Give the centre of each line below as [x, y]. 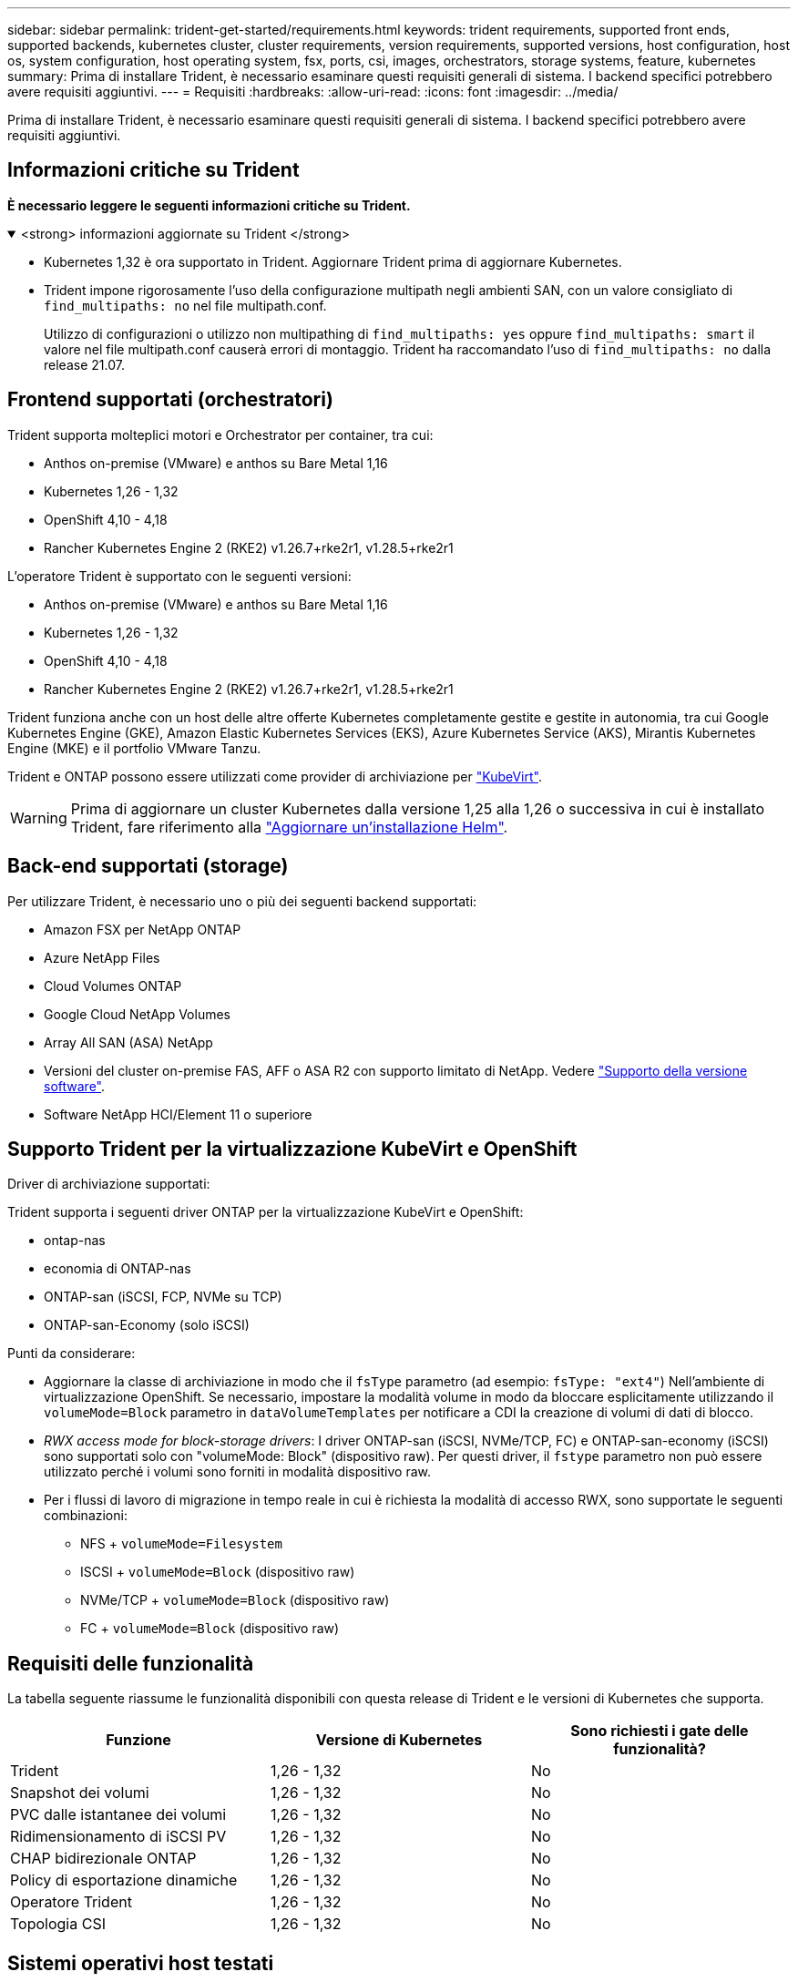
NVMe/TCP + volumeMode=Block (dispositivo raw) [235, 1600]
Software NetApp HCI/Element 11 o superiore [178, 1114]
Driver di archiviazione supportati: [109, 1184]
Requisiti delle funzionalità [131, 1663]
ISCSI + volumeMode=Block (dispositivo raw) [218, 1572]
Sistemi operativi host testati [141, 1963]
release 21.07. [84, 364]
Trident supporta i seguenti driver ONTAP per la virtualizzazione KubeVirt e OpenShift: [266, 1212]
